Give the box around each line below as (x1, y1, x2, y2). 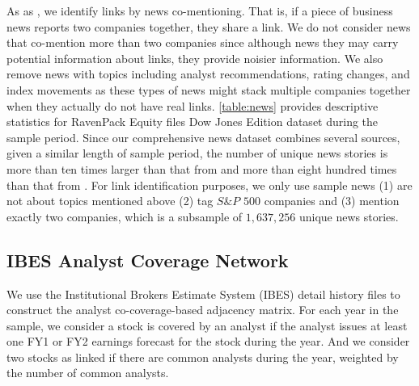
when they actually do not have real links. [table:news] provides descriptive (6, 97, 379, 114)
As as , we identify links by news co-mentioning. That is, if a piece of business (6, 2, 393, 19)
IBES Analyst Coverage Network (6, 247, 289, 272)
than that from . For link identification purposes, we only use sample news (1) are (6, 176, 413, 193)
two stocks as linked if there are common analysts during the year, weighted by (6, 348, 399, 365)
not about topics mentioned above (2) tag (6, 192, 214, 209)
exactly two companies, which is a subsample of (6, 208, 243, 224)
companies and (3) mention (264, 192, 400, 209)
